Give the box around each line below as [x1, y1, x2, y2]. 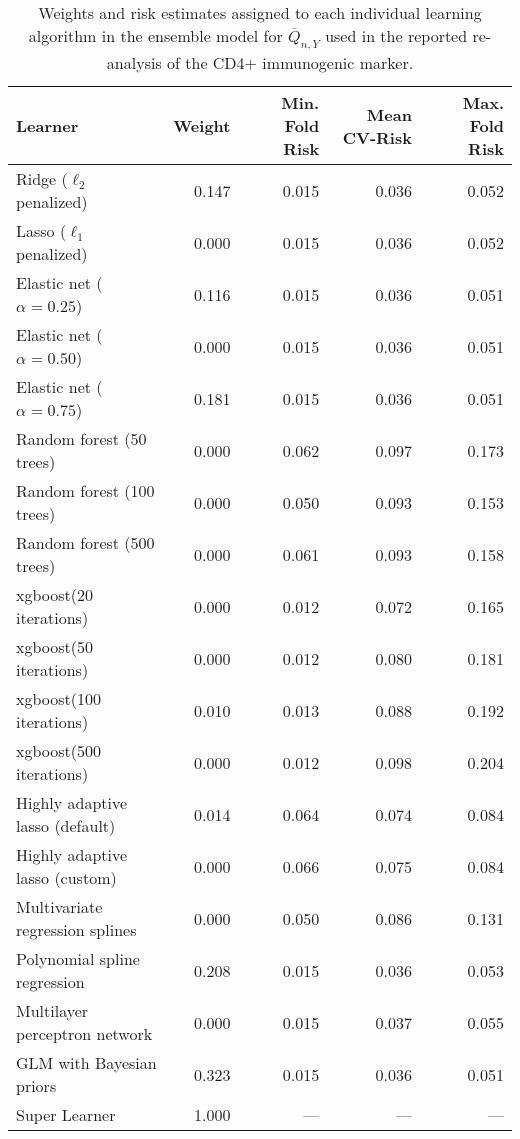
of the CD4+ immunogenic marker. [167, 51, 414, 75]
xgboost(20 [16, 583, 93, 607]
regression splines [16, 918, 137, 942]
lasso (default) [16, 814, 116, 838]
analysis [106, 51, 162, 75]
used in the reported [325, 24, 468, 47]
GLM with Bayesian [16, 1051, 157, 1075]
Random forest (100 [16, 479, 155, 503]
